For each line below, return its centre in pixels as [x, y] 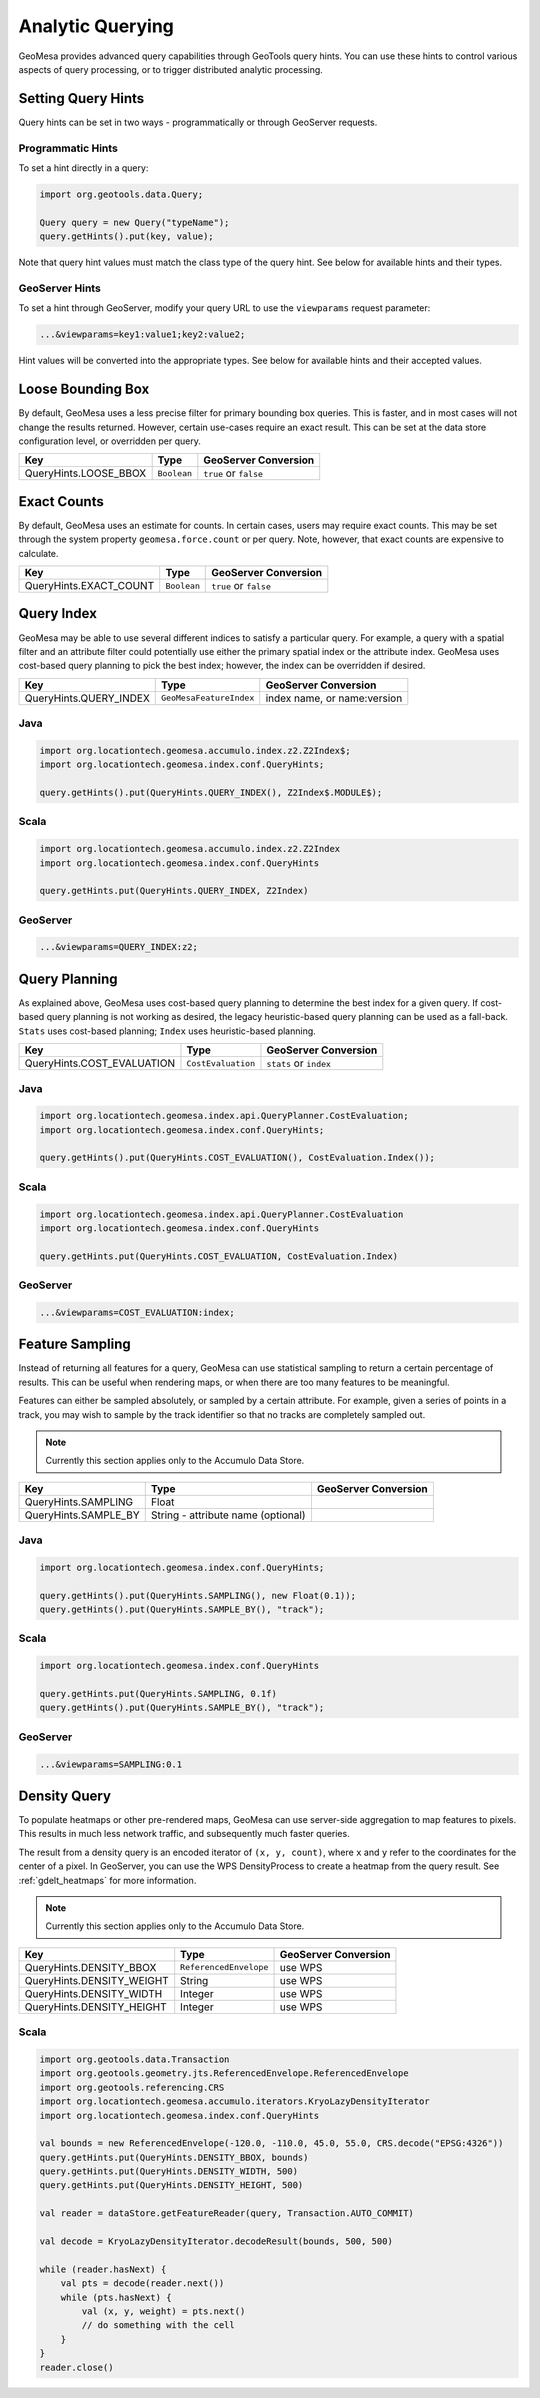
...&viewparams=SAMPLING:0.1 [111, 1764]
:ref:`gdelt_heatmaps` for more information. [107, 1880]
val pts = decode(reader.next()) [142, 2283]
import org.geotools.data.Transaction [134, 2059]
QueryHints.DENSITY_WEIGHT [96, 1980]
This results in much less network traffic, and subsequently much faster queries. [184, 1834]
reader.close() [76, 2367]
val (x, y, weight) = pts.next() [163, 2311]
